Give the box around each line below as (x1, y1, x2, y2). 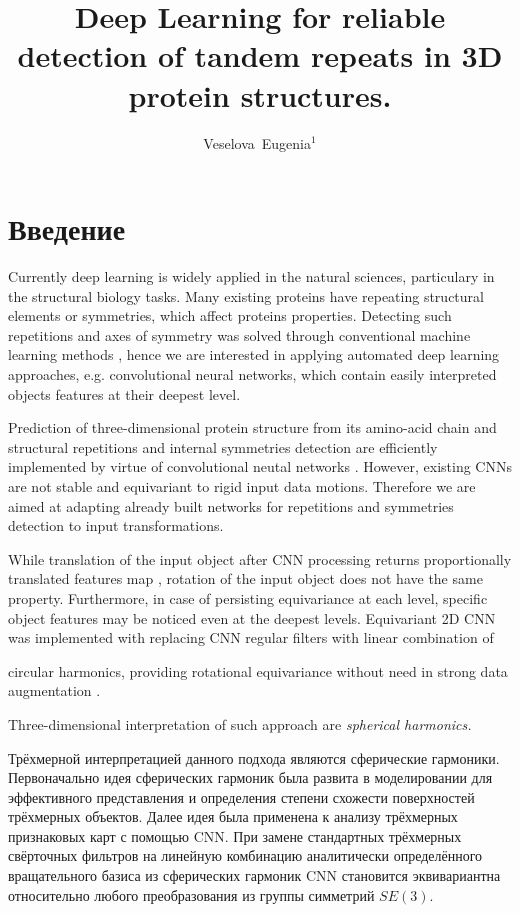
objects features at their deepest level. (8, 383, 241, 404)
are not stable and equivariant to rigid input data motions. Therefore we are (8, 475, 476, 496)
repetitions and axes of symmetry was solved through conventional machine (8, 324, 471, 345)
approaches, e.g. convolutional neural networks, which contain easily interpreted (8, 364, 497, 384)
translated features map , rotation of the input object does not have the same (8, 568, 483, 589)
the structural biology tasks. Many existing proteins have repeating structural (8, 285, 484, 306)
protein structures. (128, 74, 392, 115)
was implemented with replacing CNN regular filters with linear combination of (8, 627, 494, 648)
